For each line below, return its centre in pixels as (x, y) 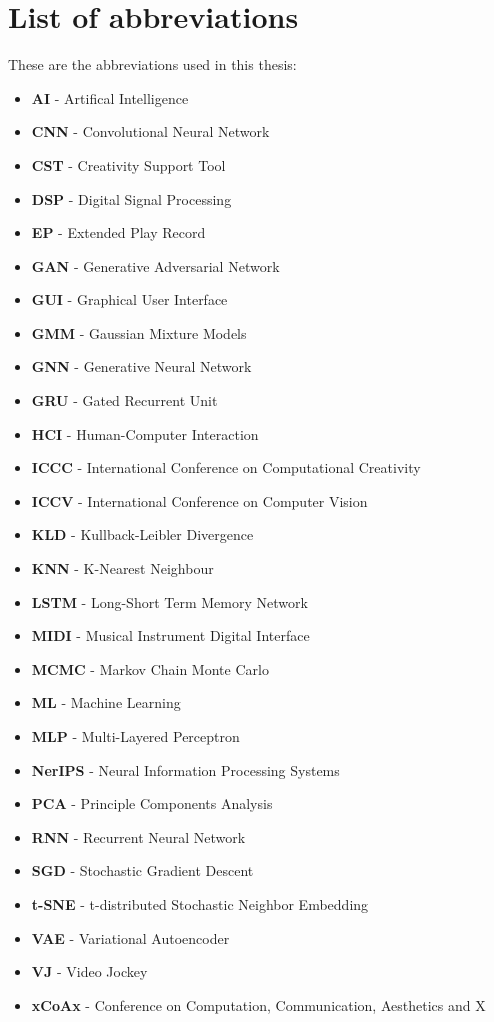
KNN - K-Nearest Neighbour (122, 568)
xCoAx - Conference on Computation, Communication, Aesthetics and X (258, 1004)
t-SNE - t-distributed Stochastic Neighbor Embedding (200, 903)
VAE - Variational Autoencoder (130, 937)
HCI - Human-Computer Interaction (145, 433)
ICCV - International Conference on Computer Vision (199, 500)
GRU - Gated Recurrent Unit (124, 400)
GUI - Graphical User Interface (129, 299)
